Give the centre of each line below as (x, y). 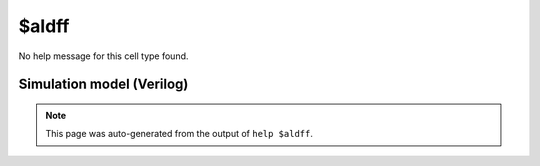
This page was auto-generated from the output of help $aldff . (179, 134)
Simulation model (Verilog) (103, 84)
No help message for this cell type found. (103, 56)
